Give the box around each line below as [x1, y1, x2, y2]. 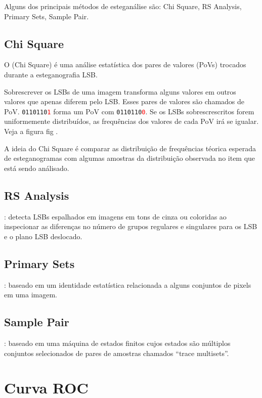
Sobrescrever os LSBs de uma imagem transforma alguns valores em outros [4, 86, 236, 97]
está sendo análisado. [4, 162, 69, 173]
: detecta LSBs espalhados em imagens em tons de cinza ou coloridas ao [4, 211, 227, 222]
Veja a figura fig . [4, 126, 58, 137]
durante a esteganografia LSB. [4, 69, 98, 79]
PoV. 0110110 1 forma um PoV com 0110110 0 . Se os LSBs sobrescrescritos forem [4, 106, 254, 116]
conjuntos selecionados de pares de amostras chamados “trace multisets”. [4, 347, 229, 358]
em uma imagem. [4, 289, 57, 300]
